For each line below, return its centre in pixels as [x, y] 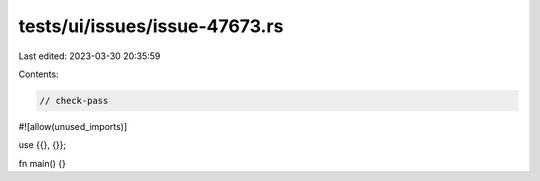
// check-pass [74, 100]
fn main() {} [42, 163]
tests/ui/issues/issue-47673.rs [151, 26]
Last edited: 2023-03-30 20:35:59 [89, 56]
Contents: [38, 74]
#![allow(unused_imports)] [73, 126]
